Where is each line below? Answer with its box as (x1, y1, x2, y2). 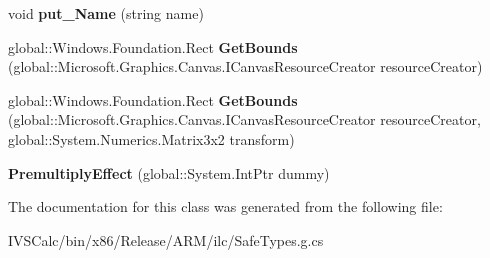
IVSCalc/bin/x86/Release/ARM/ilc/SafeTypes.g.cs (8, 229, 324, 250)
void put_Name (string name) (8, 3, 204, 23)
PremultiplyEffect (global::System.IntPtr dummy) (8, 162, 330, 183)
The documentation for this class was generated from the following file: (8, 196, 443, 217)
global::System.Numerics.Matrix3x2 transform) (8, 128, 295, 149)
